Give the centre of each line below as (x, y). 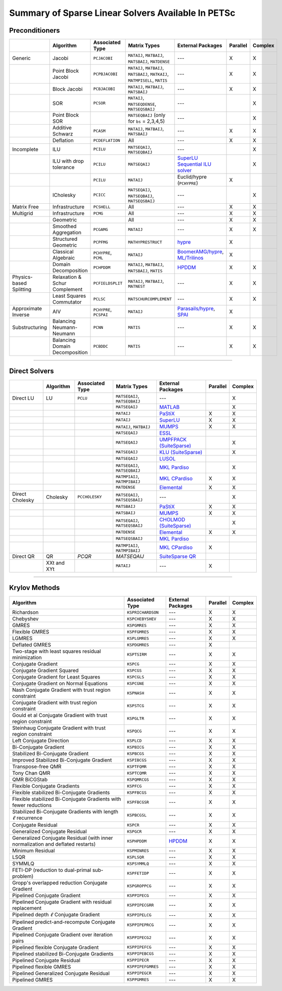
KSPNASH (136, 693)
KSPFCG (134, 786)
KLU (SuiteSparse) (181, 452)
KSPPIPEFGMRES (143, 967)
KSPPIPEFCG (139, 947)
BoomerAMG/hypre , (201, 252)
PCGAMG (101, 229)
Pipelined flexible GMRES (42, 967)
